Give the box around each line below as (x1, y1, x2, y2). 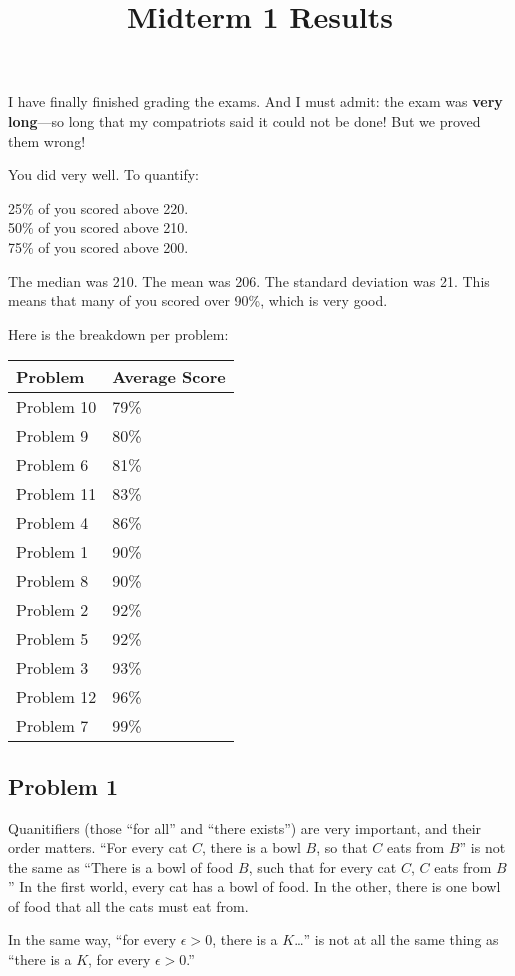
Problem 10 (16, 395, 97, 419)
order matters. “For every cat (8, 837, 188, 858)
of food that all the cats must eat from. (8, 895, 249, 916)
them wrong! (8, 130, 86, 151)
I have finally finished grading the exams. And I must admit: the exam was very (8, 91, 503, 112)
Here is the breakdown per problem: (8, 323, 229, 344)
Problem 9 (16, 424, 89, 448)
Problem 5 (16, 627, 89, 651)
